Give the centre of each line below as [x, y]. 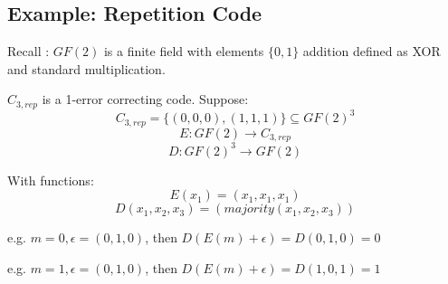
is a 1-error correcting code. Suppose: [145, 99]
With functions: [51, 180]
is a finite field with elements [184, 51]
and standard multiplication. [86, 68]
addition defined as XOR [372, 51]
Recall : [29, 51]
